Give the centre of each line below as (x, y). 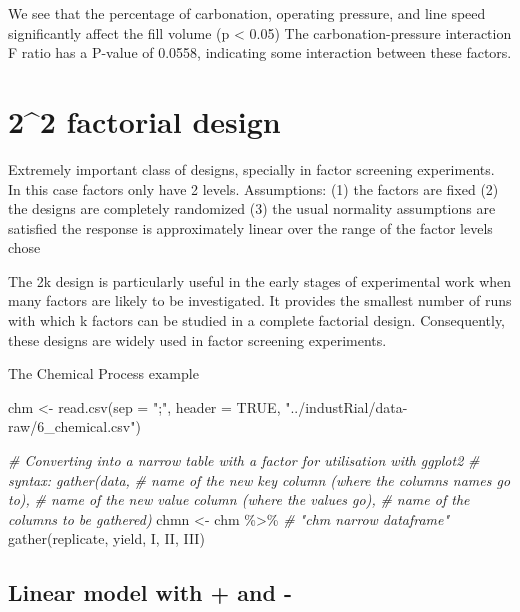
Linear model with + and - (150, 592)
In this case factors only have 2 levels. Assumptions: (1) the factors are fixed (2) (253, 188)
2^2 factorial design (144, 120)
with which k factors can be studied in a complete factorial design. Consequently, (256, 320)
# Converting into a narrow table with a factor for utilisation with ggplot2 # (244, 460)
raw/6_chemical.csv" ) (74, 426)
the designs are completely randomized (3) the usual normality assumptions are (252, 208)
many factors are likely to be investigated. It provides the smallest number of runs (260, 300)
